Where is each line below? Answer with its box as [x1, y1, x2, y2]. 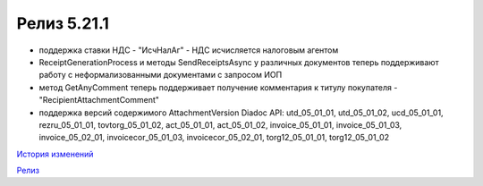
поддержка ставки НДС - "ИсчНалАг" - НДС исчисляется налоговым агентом [38, 45, 339, 55]
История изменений [16, 148, 94, 159]
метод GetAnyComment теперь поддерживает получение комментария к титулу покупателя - [38, 81, 398, 93]
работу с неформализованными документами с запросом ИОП [38, 70, 283, 80]
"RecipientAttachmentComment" [38, 95, 160, 106]
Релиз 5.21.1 [16, 13, 109, 33]
